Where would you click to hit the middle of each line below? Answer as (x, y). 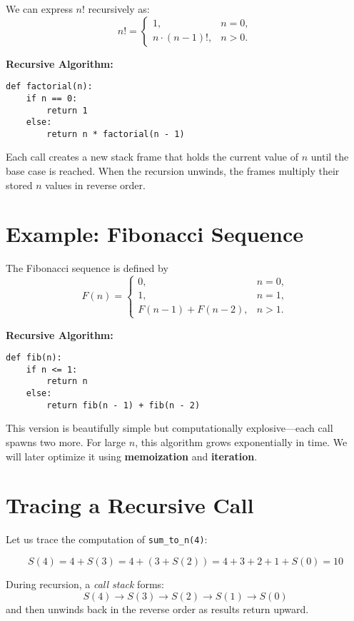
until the (330, 157)
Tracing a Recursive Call (130, 505)
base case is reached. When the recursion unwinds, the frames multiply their (173, 171)
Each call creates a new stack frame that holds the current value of (152, 157)
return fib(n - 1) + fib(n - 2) (123, 405)
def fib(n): (34, 358)
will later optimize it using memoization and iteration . (132, 456)
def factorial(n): (49, 87)
